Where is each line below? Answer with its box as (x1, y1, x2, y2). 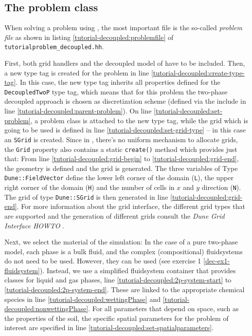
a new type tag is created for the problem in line (4, 67, 149, 77)
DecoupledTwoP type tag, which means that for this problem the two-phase (4, 86, 228, 96)
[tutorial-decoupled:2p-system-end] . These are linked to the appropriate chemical (4, 284, 245, 295)
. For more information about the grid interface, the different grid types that (17, 201, 245, 211)
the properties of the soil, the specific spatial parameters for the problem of (4, 313, 229, 323)
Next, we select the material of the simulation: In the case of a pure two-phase (4, 237, 238, 247)
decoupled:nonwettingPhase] (4, 303, 89, 314)
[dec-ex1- (203, 256, 230, 266)
